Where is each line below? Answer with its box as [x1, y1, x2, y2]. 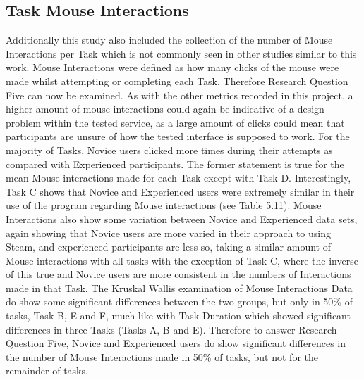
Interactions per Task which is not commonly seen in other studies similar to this [6, 46, 357, 61]
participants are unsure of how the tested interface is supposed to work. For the [6, 129, 350, 144]
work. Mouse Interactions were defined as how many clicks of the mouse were [6, 60, 339, 75]
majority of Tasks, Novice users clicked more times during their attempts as [6, 142, 333, 157]
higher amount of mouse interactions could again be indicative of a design [6, 101, 324, 116]
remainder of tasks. [6, 363, 88, 378]
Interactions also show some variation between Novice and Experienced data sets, [6, 211, 358, 226]
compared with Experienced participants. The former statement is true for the [6, 156, 344, 171]
